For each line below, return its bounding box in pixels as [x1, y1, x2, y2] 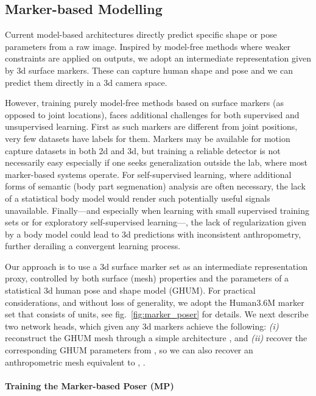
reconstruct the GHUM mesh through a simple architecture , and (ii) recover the [5, 331, 307, 344]
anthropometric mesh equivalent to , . [5, 355, 146, 368]
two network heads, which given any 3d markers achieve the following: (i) [5, 319, 279, 332]
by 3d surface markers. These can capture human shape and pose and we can [5, 63, 293, 76]
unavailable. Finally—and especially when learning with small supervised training [5, 203, 310, 216]
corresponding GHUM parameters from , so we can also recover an [5, 344, 253, 356]
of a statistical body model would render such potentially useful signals [5, 191, 270, 204]
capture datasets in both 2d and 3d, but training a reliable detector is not [5, 144, 281, 157]
